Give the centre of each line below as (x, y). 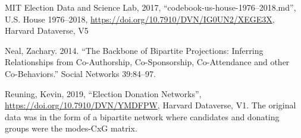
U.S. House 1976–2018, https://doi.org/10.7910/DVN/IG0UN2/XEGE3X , (140, 19)
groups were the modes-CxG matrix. (71, 128)
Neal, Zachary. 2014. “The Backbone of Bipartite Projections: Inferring (134, 50)
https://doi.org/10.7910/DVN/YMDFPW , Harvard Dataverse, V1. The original (150, 105)
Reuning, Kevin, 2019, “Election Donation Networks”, (103, 93)
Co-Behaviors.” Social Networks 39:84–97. (80, 73)
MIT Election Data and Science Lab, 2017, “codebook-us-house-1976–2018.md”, (150, 7)
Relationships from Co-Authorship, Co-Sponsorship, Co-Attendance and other (147, 62)
